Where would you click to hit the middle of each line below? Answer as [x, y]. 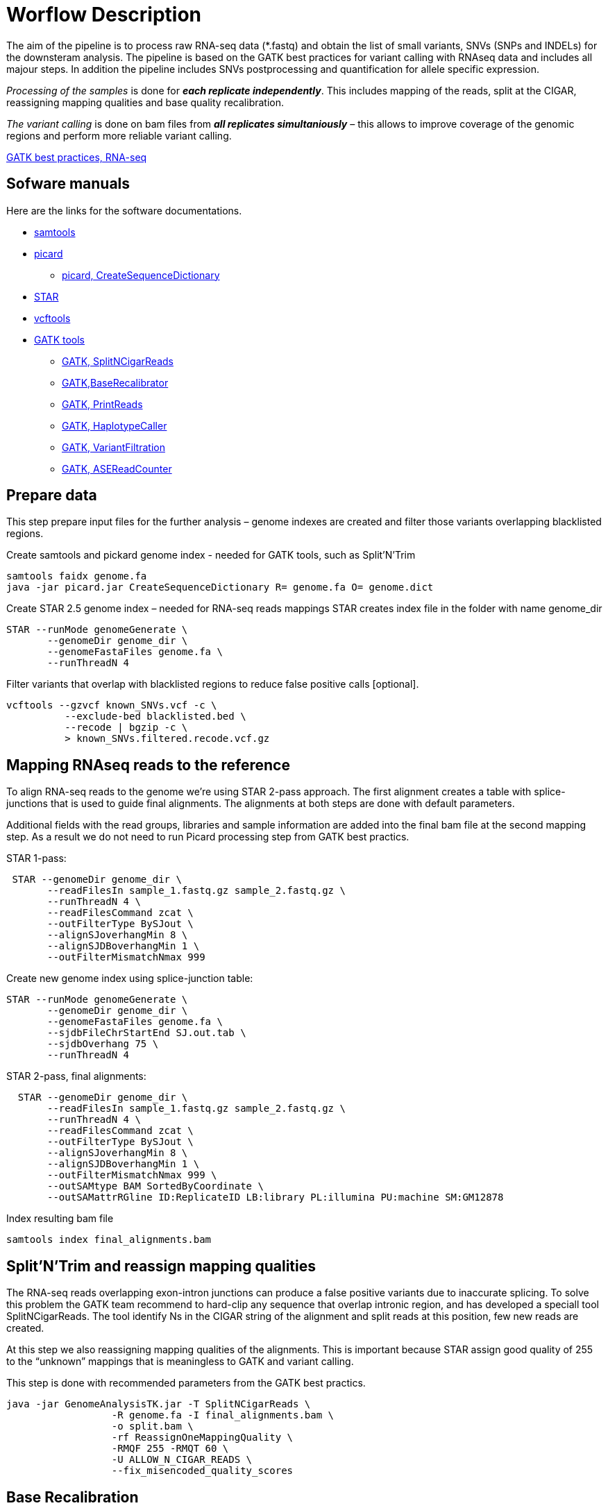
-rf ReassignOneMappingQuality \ [202, 1438]
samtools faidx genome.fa [77, 576]
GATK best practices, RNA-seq [77, 157]
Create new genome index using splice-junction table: [130, 978]
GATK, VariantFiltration [113, 447]
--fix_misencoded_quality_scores [202, 1471]
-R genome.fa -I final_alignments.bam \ [223, 1415]
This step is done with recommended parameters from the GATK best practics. [186, 1383]
